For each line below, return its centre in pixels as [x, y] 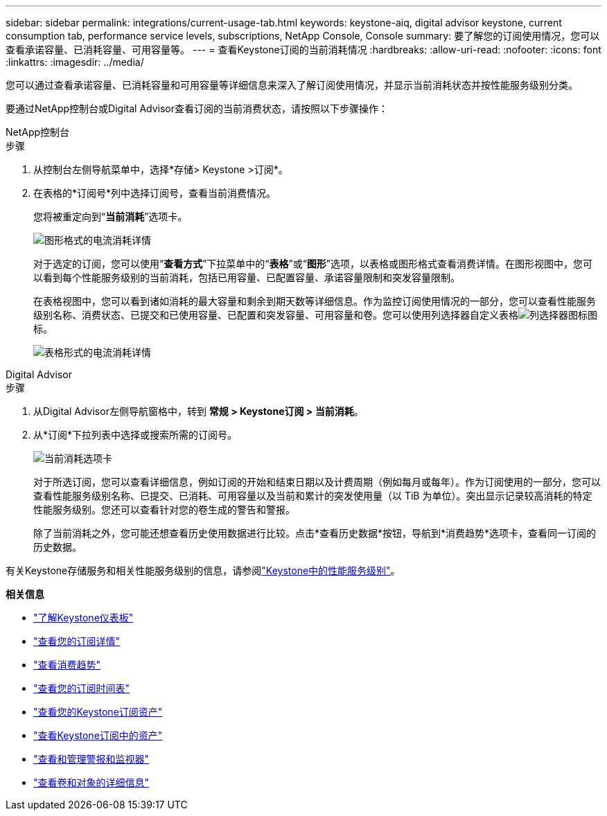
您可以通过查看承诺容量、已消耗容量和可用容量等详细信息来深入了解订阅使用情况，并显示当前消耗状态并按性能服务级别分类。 [292, 85]
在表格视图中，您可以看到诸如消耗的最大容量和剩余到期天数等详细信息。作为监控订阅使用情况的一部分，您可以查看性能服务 [315, 301]
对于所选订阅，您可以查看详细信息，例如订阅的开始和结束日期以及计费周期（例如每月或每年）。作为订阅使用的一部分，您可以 [317, 482]
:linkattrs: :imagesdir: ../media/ [75, 62]
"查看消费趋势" [67, 665]
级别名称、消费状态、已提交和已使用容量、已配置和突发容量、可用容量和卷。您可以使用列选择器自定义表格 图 [315, 315]
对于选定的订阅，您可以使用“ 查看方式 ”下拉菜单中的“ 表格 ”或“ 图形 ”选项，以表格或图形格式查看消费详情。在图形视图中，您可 [313, 264]
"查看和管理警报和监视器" [91, 759]
